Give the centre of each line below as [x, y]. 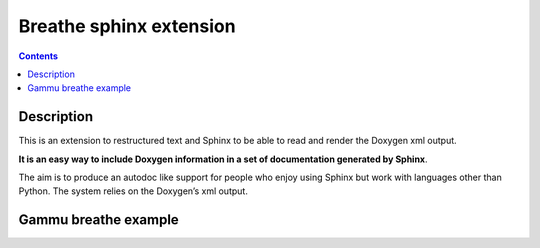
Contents [38, 56]
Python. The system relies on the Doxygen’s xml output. [133, 191]
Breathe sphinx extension [127, 26]
